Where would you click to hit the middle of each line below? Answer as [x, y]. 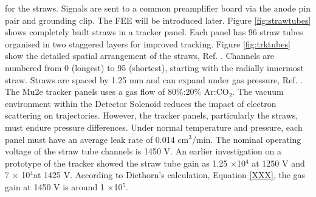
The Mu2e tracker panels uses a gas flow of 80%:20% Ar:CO [117, 92]
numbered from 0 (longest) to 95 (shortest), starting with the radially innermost [154, 67]
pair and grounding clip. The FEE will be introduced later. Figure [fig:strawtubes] [158, 20]
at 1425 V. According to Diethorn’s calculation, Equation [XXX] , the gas [169, 175]
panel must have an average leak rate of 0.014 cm [97, 139]
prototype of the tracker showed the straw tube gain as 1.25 [116, 163]
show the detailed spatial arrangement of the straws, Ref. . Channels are [139, 56]
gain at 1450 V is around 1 [55, 186]
